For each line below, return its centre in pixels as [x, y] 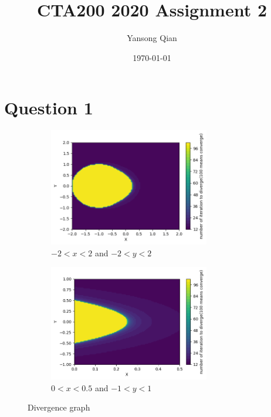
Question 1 [49, 108]
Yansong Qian [152, 38]
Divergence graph [59, 407]
